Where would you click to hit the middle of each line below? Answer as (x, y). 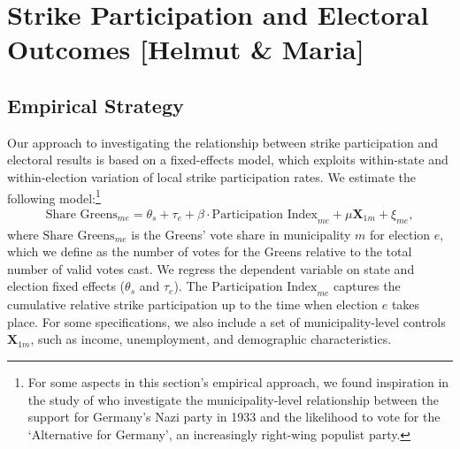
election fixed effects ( (66, 286)
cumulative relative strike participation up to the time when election (193, 304)
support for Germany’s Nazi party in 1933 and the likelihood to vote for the (234, 417)
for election (400, 234)
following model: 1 (54, 196)
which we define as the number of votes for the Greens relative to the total (210, 251)
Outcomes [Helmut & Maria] (186, 49)
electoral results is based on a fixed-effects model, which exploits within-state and (228, 160)
